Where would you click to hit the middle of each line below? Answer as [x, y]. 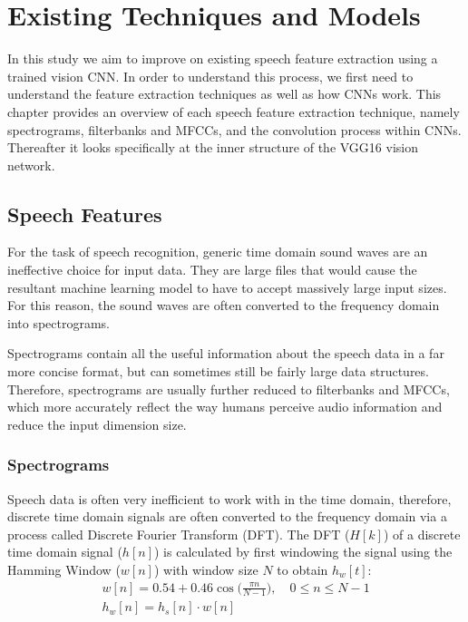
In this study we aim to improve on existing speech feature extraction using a [223, 58]
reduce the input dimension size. [97, 424]
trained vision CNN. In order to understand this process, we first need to [210, 76]
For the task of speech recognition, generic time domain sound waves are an [218, 252]
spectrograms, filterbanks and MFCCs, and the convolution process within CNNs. [234, 129]
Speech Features [85, 214]
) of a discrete [422, 534]
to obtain [302, 570]
